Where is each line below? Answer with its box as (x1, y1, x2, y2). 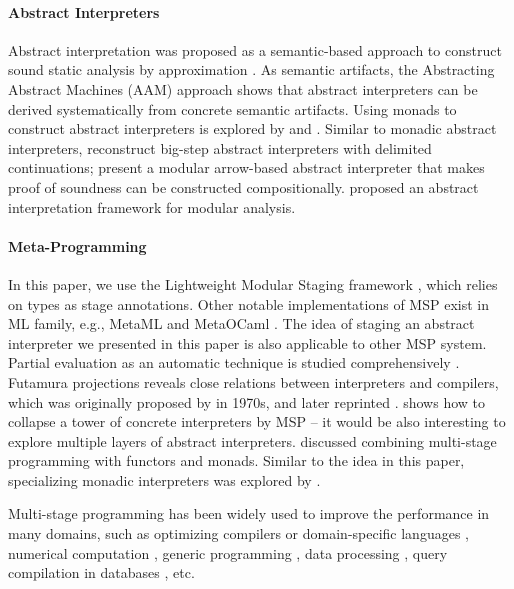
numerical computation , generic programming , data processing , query (8, 542, 448, 563)
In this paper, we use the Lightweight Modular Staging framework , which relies (8, 273, 498, 294)
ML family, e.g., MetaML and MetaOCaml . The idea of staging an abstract (8, 313, 475, 334)
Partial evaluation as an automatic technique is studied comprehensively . (8, 352, 460, 373)
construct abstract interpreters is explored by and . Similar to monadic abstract (8, 118, 497, 139)
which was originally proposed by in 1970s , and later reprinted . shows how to (8, 391, 486, 412)
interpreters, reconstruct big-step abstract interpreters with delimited (8, 137, 432, 158)
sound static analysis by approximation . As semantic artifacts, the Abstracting (8, 59, 495, 80)
